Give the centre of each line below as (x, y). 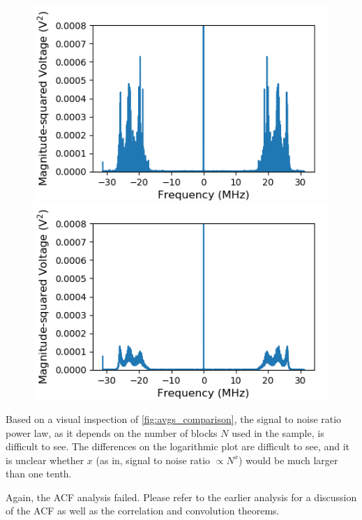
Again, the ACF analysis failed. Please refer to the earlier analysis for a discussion (181, 497)
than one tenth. (39, 474)
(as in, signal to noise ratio (153, 460)
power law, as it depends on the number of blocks (112, 432)
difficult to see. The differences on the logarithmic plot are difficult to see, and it (178, 446)
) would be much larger (288, 460)
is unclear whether (45, 460)
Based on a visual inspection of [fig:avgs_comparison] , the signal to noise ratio (174, 418)
